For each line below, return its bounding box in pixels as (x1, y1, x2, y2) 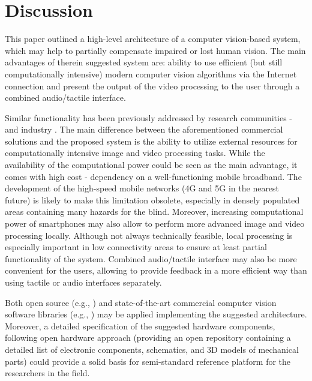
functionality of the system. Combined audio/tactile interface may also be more (5, 252, 297, 265)
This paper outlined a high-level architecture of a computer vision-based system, (5, 32, 301, 45)
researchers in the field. (5, 367, 90, 379)
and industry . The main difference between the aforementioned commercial (5, 123, 283, 136)
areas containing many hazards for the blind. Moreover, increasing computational (5, 205, 304, 218)
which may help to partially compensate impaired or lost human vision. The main (5, 44, 306, 56)
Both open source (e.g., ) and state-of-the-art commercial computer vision (5, 296, 277, 308)
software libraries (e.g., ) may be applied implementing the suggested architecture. (5, 308, 307, 320)
